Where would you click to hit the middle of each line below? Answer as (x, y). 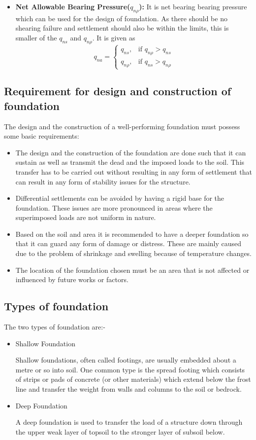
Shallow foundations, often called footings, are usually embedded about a (126, 360)
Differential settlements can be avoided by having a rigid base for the (120, 198)
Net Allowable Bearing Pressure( (73, 6)
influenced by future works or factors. (72, 279)
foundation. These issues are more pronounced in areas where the (114, 207)
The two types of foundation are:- (55, 327)
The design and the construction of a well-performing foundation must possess (122, 126)
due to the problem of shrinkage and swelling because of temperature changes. (133, 253)
